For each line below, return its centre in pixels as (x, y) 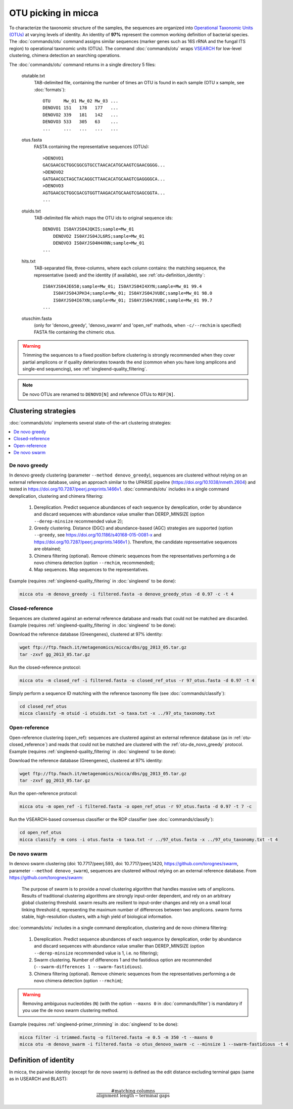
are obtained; (48, 549)
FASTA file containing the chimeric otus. (75, 332)
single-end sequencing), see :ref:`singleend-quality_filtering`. (85, 369)
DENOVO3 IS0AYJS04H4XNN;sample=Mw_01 (98, 243)
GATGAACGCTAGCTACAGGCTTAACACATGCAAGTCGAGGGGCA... (104, 179)
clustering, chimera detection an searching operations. (65, 55)
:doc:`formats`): (50, 90)
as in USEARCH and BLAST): (38, 1079)
